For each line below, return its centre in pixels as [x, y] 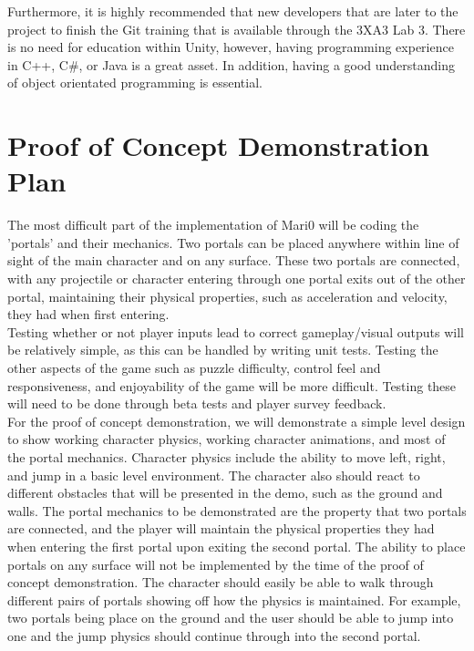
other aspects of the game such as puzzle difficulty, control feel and [194, 368]
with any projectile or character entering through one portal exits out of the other [237, 279]
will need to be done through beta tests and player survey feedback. [197, 403]
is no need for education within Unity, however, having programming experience [231, 47]
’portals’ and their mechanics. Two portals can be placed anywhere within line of [233, 242]
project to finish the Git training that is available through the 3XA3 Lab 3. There [237, 29]
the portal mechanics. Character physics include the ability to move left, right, [227, 457]
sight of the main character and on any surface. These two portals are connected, [234, 260]
